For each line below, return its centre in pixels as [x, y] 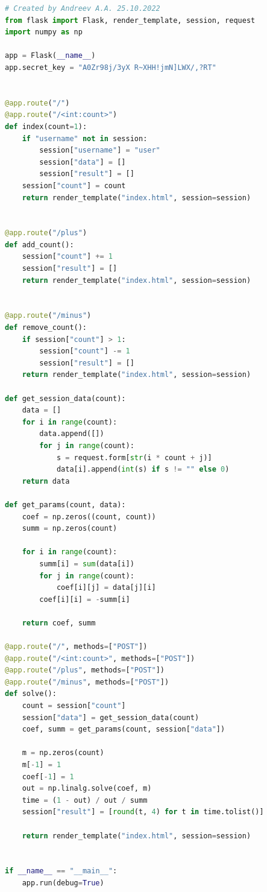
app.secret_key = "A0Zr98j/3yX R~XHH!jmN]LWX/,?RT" [111, 67]
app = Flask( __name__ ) [50, 56]
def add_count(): [39, 245]
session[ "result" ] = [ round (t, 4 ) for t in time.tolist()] [143, 812]
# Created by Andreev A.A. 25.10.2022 [83, 8]
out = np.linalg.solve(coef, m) [87, 789]
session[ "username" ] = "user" [100, 150]
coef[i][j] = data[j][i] [106, 588]
